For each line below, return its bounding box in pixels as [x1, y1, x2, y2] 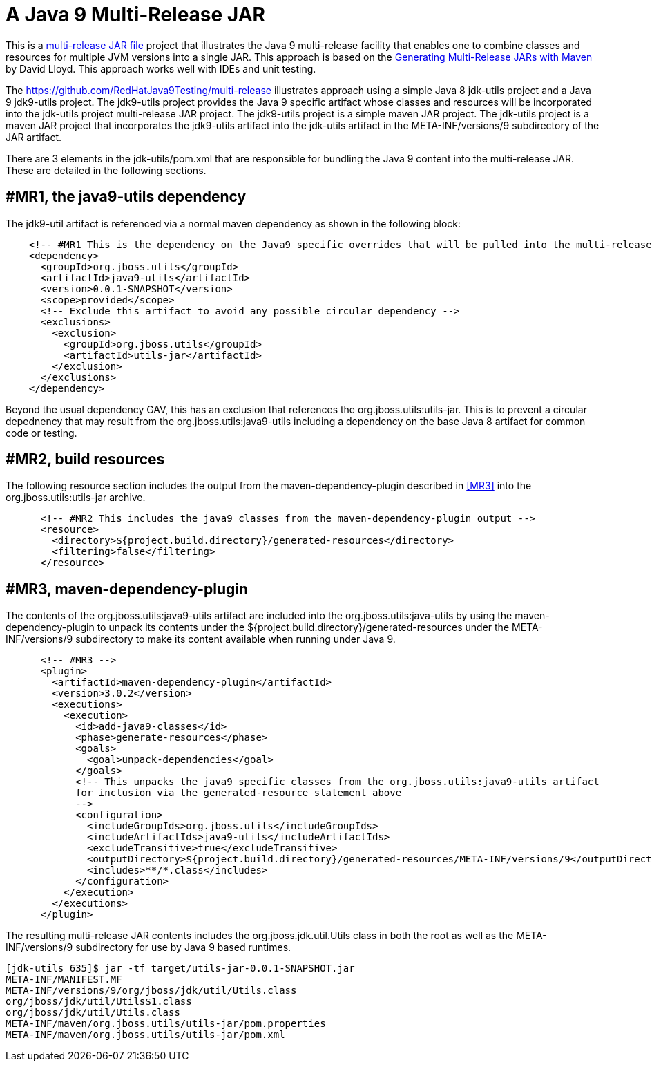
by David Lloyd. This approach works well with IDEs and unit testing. [6, 62, 316, 75]
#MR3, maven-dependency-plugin [6, 580, 249, 598]
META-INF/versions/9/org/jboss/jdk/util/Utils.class [6, 985, 297, 997]
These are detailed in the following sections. [6, 164, 207, 176]
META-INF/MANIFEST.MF [6, 974, 122, 985]
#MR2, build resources [6, 451, 165, 469]
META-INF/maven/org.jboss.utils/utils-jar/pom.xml [6, 1029, 285, 1041]
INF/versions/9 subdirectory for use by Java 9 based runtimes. [6, 941, 291, 954]
